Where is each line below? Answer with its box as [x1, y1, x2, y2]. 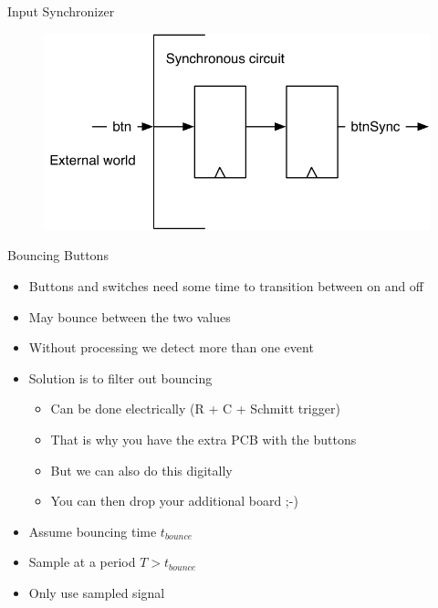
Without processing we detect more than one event [28, 338, 314, 357]
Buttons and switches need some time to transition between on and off [28, 277, 424, 296]
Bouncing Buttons [7, 246, 109, 265]
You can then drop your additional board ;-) [50, 491, 298, 510]
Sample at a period [28, 552, 136, 571]
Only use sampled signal [28, 582, 165, 602]
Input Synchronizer [7, 2, 115, 20]
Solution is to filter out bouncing [28, 368, 213, 387]
